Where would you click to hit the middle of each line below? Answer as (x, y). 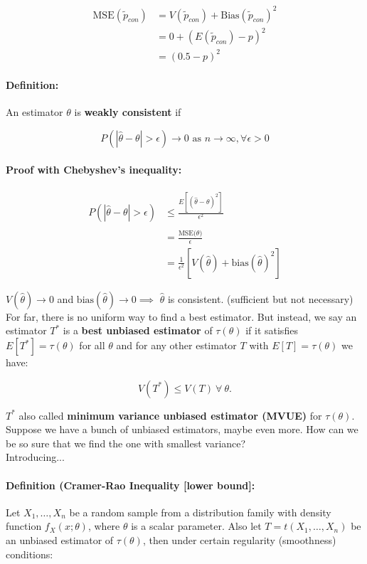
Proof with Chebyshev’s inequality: (94, 169)
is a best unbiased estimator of (138, 330)
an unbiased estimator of (60, 540)
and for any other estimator (176, 345)
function (24, 526)
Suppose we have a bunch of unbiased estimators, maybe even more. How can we (182, 429)
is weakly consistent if (128, 112)
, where (104, 526)
